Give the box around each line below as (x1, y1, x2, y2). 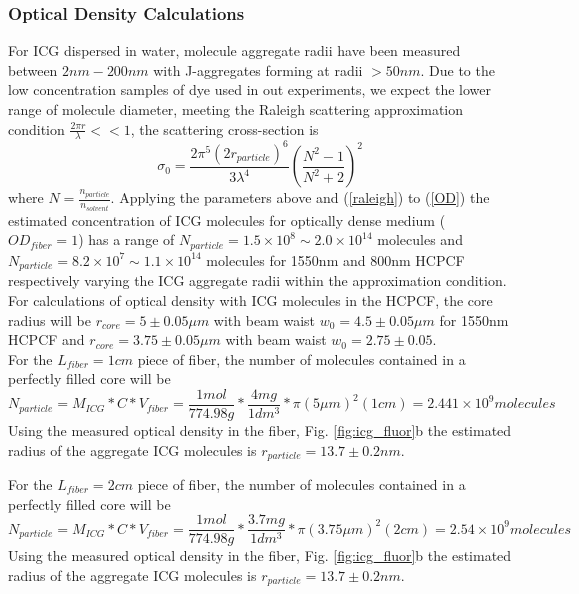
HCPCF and (8, 329, 85, 350)
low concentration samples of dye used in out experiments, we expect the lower (8, 79, 491, 100)
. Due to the (420, 59, 495, 80)
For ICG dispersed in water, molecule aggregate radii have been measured (8, 40, 461, 61)
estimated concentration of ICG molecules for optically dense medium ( (8, 209, 446, 230)
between (8, 59, 58, 80)
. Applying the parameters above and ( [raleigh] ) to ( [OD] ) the (110, 187, 490, 208)
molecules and (377, 229, 463, 250)
